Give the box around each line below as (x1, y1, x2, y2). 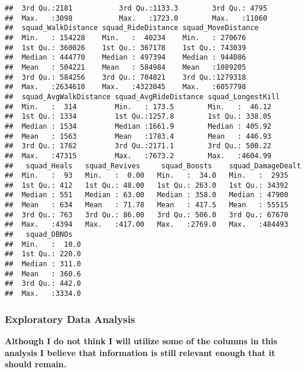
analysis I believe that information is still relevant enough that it (5, 346, 275, 358)
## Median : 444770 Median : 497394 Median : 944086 (5, 53, 246, 62)
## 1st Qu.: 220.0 (5, 250, 81, 259)
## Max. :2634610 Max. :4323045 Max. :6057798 (5, 83, 246, 92)
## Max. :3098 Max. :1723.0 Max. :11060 (5, 14, 267, 22)
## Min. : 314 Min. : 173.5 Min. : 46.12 (5, 102, 272, 111)
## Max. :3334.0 (5, 289, 81, 298)
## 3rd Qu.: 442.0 (5, 279, 81, 288)
